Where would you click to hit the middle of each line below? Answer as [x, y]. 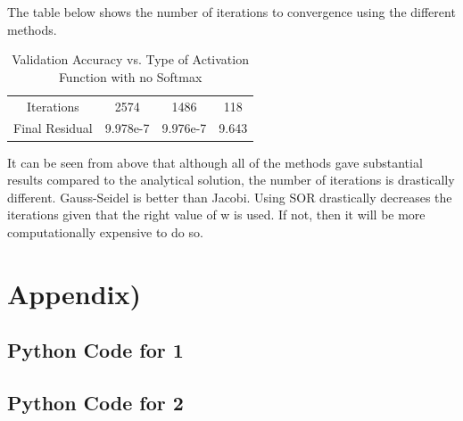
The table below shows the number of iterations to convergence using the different [231, 12]
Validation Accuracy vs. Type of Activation [130, 59]
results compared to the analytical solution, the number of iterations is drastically [231, 180]
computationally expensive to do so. [105, 231]
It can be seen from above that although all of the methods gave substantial [215, 162]
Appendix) [74, 293]
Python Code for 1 [95, 350]
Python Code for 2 [95, 403]
